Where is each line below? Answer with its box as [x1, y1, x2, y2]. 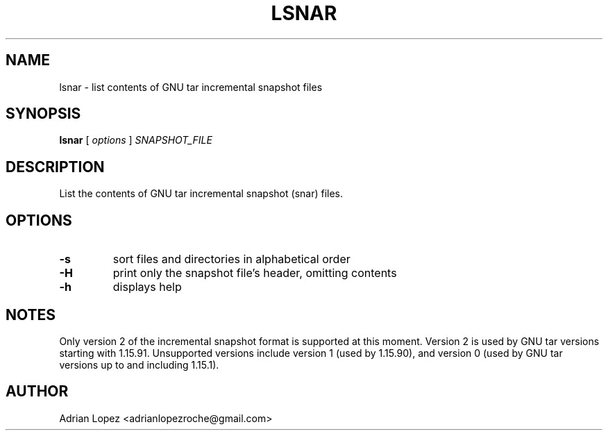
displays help [112, 280, 182, 294]
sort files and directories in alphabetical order [112, 252, 351, 267]
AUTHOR [6, 383, 69, 401]
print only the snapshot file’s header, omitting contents [112, 266, 397, 280]
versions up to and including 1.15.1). [59, 358, 219, 371]
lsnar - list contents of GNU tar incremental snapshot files [59, 81, 323, 93]
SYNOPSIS [6, 105, 81, 123]
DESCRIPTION [6, 158, 105, 176]
